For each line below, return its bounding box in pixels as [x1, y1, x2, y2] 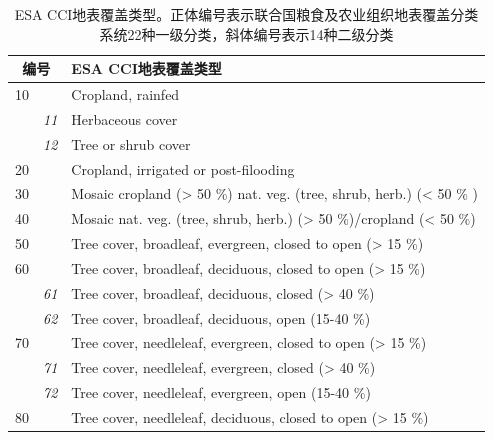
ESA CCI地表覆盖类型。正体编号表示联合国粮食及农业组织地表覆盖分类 [14, 4, 479, 24]
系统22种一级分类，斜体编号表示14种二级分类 [99, 23, 394, 44]
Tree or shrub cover [71, 133, 191, 154]
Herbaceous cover [71, 108, 178, 129]
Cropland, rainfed [71, 84, 180, 105]
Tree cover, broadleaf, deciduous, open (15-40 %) [71, 307, 371, 328]
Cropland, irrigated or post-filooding [71, 158, 295, 179]
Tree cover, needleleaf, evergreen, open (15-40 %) [71, 382, 371, 403]
